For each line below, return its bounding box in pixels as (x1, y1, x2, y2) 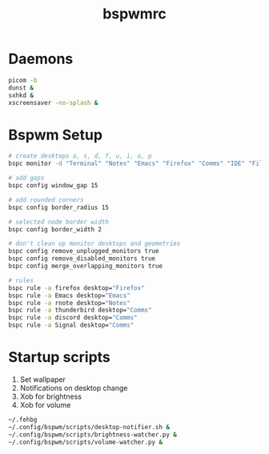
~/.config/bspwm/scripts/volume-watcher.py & (8, 438, 163, 446)
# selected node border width (8, 218, 110, 226)
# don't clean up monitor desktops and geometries (8, 239, 181, 248)
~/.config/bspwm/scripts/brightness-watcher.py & (8, 430, 178, 439)
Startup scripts (8, 348, 110, 367)
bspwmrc (102, 5, 167, 23)
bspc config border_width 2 (8, 225, 102, 233)
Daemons (8, 50, 74, 68)
